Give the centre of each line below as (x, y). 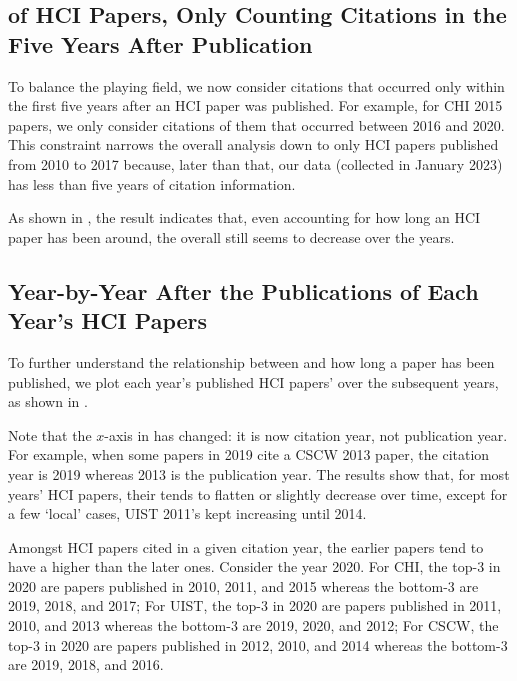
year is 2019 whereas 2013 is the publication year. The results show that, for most (259, 473)
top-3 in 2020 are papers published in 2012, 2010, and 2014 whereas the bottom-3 (258, 644)
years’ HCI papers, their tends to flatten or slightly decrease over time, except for (258, 493)
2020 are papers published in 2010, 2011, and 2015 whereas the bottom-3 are (243, 585)
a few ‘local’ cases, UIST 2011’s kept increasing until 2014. (187, 513)
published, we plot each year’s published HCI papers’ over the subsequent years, (253, 381)
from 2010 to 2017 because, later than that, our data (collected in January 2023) (255, 163)
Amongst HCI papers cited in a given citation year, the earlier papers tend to (246, 546)
